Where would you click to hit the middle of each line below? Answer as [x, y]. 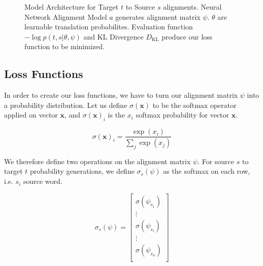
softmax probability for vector [183, 115]
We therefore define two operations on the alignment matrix [97, 161]
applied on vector [31, 115]
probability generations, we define [82, 171]
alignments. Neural [192, 7]
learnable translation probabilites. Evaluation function [109, 27]
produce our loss [187, 36]
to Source [140, 7]
